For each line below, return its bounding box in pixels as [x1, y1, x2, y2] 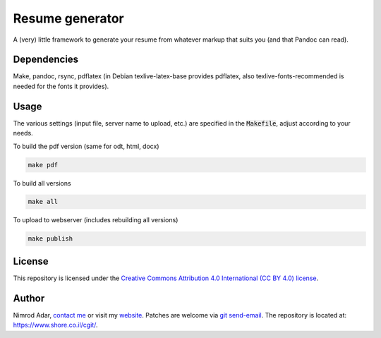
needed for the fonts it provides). [13, 82, 109, 90]
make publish [28, 235, 73, 243]
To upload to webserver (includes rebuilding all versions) [13, 216, 179, 224]
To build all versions [13, 179, 71, 187]
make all [28, 198, 59, 206]
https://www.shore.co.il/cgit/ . [13, 321, 98, 330]
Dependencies [13, 54, 79, 66]
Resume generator [13, 11, 125, 26]
